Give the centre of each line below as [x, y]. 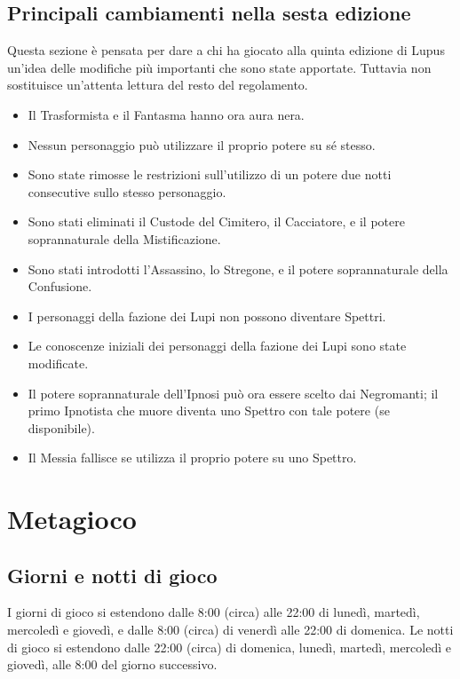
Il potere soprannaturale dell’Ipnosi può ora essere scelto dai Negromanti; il [233, 393]
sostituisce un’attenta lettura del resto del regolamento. [158, 85]
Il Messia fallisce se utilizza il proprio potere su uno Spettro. [192, 458]
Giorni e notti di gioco [112, 575]
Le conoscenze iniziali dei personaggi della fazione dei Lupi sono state [217, 346]
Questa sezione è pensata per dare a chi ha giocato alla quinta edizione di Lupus [226, 50]
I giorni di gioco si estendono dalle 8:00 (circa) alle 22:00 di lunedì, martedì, [214, 612]
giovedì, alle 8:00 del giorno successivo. [112, 664]
